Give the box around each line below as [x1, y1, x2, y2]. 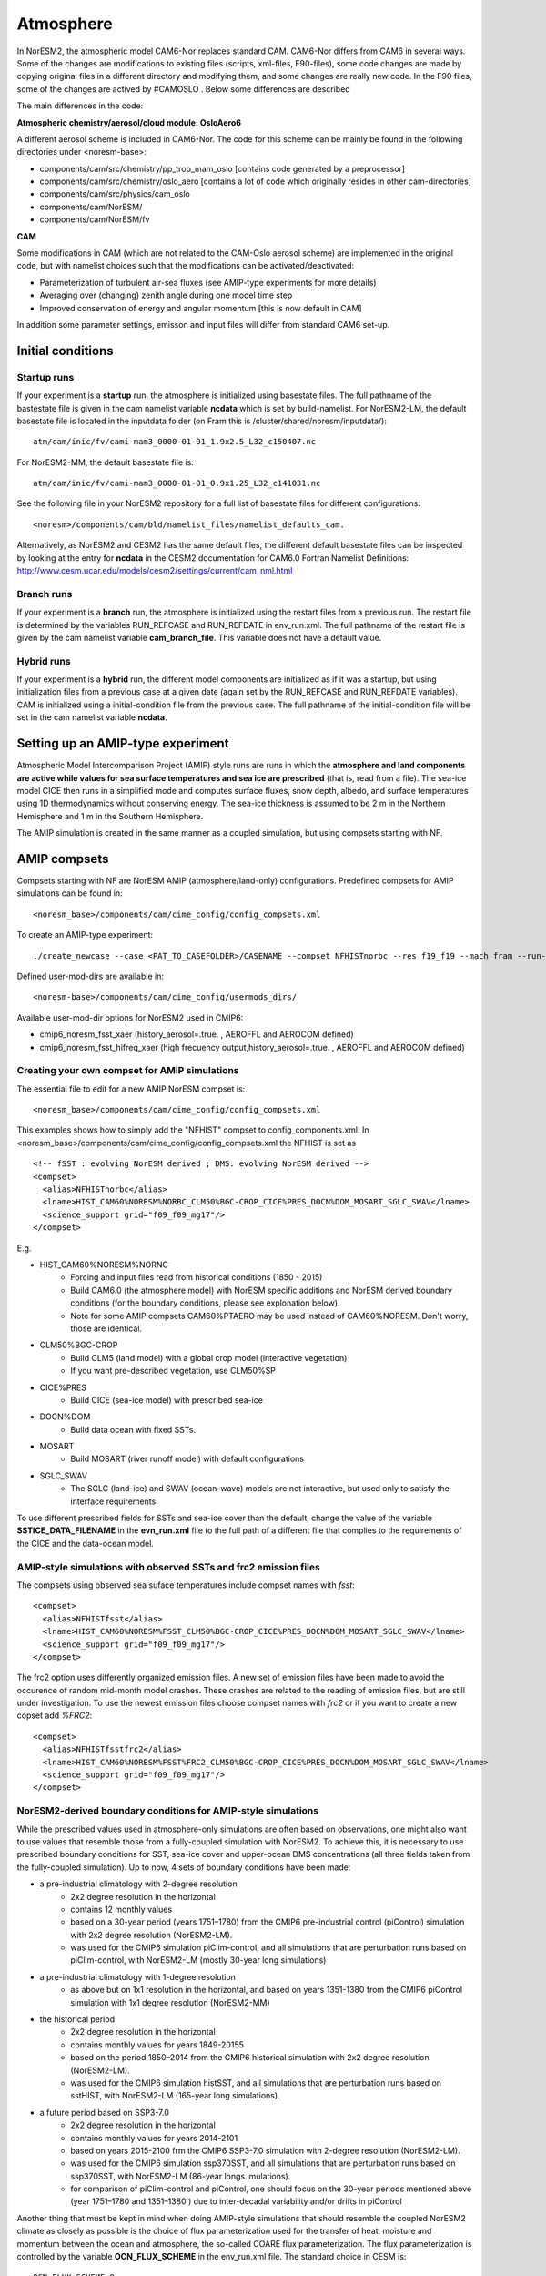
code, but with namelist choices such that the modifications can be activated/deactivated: [16, 260, 355, 271]
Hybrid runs [16, 655, 72, 667]
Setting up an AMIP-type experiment [16, 736, 229, 751]
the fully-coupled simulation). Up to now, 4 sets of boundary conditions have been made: [16, 1862, 351, 1873]
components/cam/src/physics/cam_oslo [39, 188, 190, 199]
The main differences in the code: [16, 100, 144, 111]
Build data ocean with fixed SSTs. [70, 1424, 196, 1435]
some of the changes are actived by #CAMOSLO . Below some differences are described [16, 83, 350, 95]
